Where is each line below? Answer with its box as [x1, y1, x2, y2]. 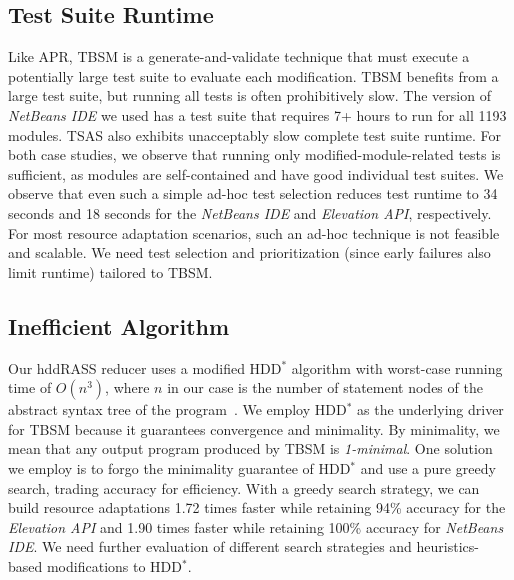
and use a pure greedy [360, 457, 496, 478]
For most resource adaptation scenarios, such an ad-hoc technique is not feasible [8, 222, 500, 243]
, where [105, 377, 150, 398]
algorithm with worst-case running [291, 357, 503, 378]
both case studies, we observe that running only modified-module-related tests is [8, 144, 501, 165]
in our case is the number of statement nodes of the [167, 377, 483, 398]
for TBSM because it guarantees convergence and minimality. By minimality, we [8, 418, 500, 439]
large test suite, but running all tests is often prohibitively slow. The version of [8, 85, 491, 106]
